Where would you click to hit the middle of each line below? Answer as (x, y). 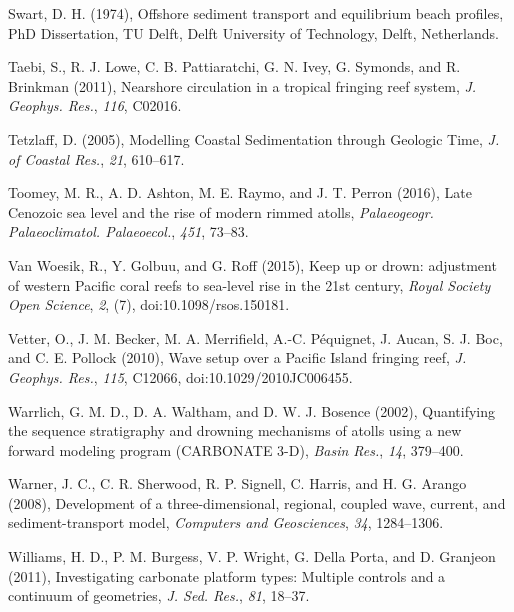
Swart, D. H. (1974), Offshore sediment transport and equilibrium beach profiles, (256, 13)
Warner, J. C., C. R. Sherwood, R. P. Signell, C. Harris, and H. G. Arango (237, 483)
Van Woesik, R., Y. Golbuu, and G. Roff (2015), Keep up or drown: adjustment (252, 264)
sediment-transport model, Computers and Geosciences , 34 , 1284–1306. (226, 522)
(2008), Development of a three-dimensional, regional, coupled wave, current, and (257, 502)
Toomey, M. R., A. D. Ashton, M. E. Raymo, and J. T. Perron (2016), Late (240, 192)
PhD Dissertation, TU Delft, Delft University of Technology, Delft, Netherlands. (253, 32)
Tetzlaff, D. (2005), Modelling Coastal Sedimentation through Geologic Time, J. (254, 138)
